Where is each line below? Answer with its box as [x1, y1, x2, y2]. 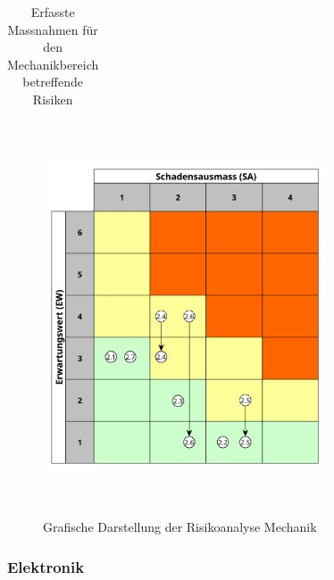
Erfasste [30, 3, 75, 21]
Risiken [32, 89, 73, 108]
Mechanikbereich [7, 54, 99, 73]
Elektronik [7, 555, 85, 577]
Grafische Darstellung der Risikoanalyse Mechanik [43, 518, 317, 536]
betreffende [22, 72, 84, 91]
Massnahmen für [7, 20, 98, 38]
